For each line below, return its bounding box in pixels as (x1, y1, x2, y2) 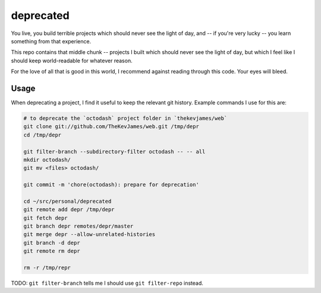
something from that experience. (11, 37, 92, 44)
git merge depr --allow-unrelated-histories (23, 231, 156, 238)
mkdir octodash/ (23, 156, 71, 163)
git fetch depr (23, 214, 68, 221)
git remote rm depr (23, 248, 80, 254)
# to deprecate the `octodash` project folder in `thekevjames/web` (23, 115, 228, 122)
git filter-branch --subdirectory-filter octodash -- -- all (23, 148, 206, 155)
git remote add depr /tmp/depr (23, 206, 115, 213)
